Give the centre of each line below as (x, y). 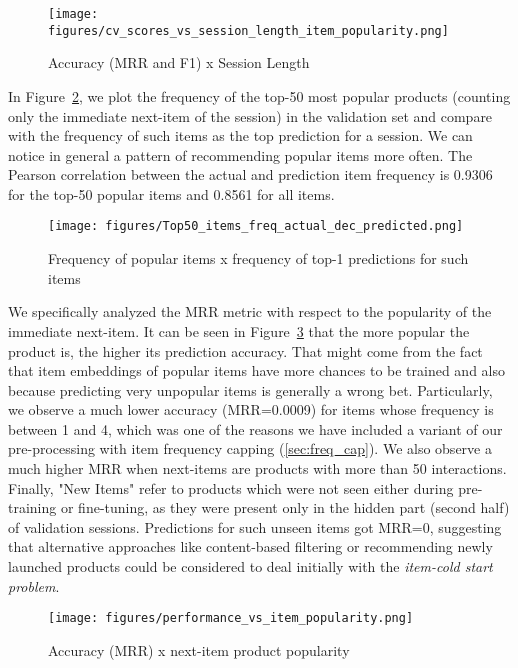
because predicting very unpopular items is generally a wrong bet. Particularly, (250, 389)
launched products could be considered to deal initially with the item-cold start (250, 566)
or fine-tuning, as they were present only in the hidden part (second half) (285, 507)
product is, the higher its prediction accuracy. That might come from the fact (245, 350)
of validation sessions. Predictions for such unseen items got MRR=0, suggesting (255, 526)
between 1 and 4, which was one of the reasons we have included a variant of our (255, 428)
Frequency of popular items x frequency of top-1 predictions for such (258, 258)
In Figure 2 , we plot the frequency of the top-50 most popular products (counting (259, 95)
